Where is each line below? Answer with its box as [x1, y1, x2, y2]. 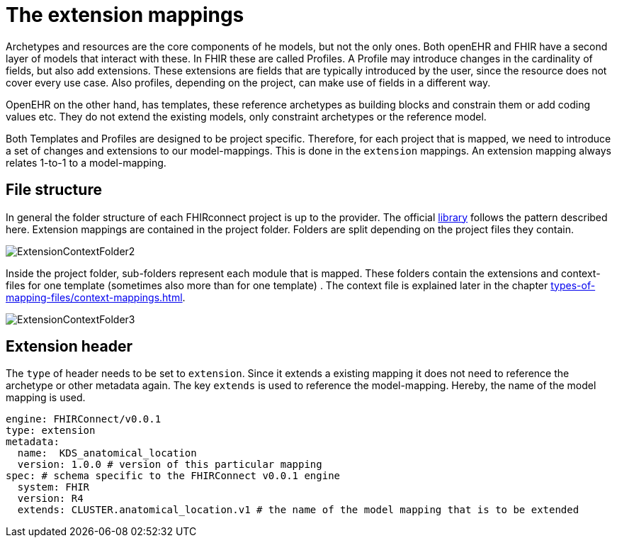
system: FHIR [17, 481, 90, 493]
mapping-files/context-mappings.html [6, 291, 183, 303]
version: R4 [17, 493, 84, 505]
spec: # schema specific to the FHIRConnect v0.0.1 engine [6, 470, 341, 482]
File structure [6, 181, 102, 199]
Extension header [6, 337, 132, 356]
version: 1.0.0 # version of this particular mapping [17, 459, 322, 471]
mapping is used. [6, 391, 86, 404]
